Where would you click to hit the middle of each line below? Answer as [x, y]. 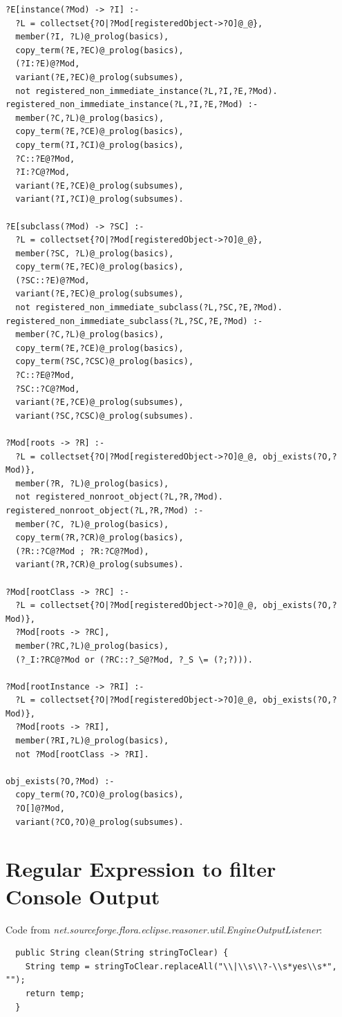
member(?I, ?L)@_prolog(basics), [92, 37]
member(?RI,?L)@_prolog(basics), [92, 741]
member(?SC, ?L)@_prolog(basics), [95, 253]
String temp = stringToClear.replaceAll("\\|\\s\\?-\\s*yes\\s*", [181, 966]
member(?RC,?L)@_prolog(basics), [92, 646]
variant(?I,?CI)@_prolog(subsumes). [99, 199]
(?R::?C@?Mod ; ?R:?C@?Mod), [82, 551]
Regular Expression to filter [141, 869]
